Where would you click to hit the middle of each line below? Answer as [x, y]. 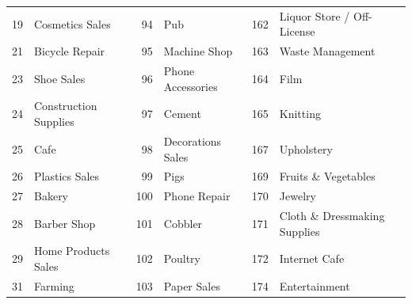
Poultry [182, 258]
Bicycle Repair [70, 51]
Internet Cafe [312, 258]
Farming [54, 285]
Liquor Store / [315, 15]
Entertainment [315, 285]
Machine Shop [198, 51]
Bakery [51, 196]
